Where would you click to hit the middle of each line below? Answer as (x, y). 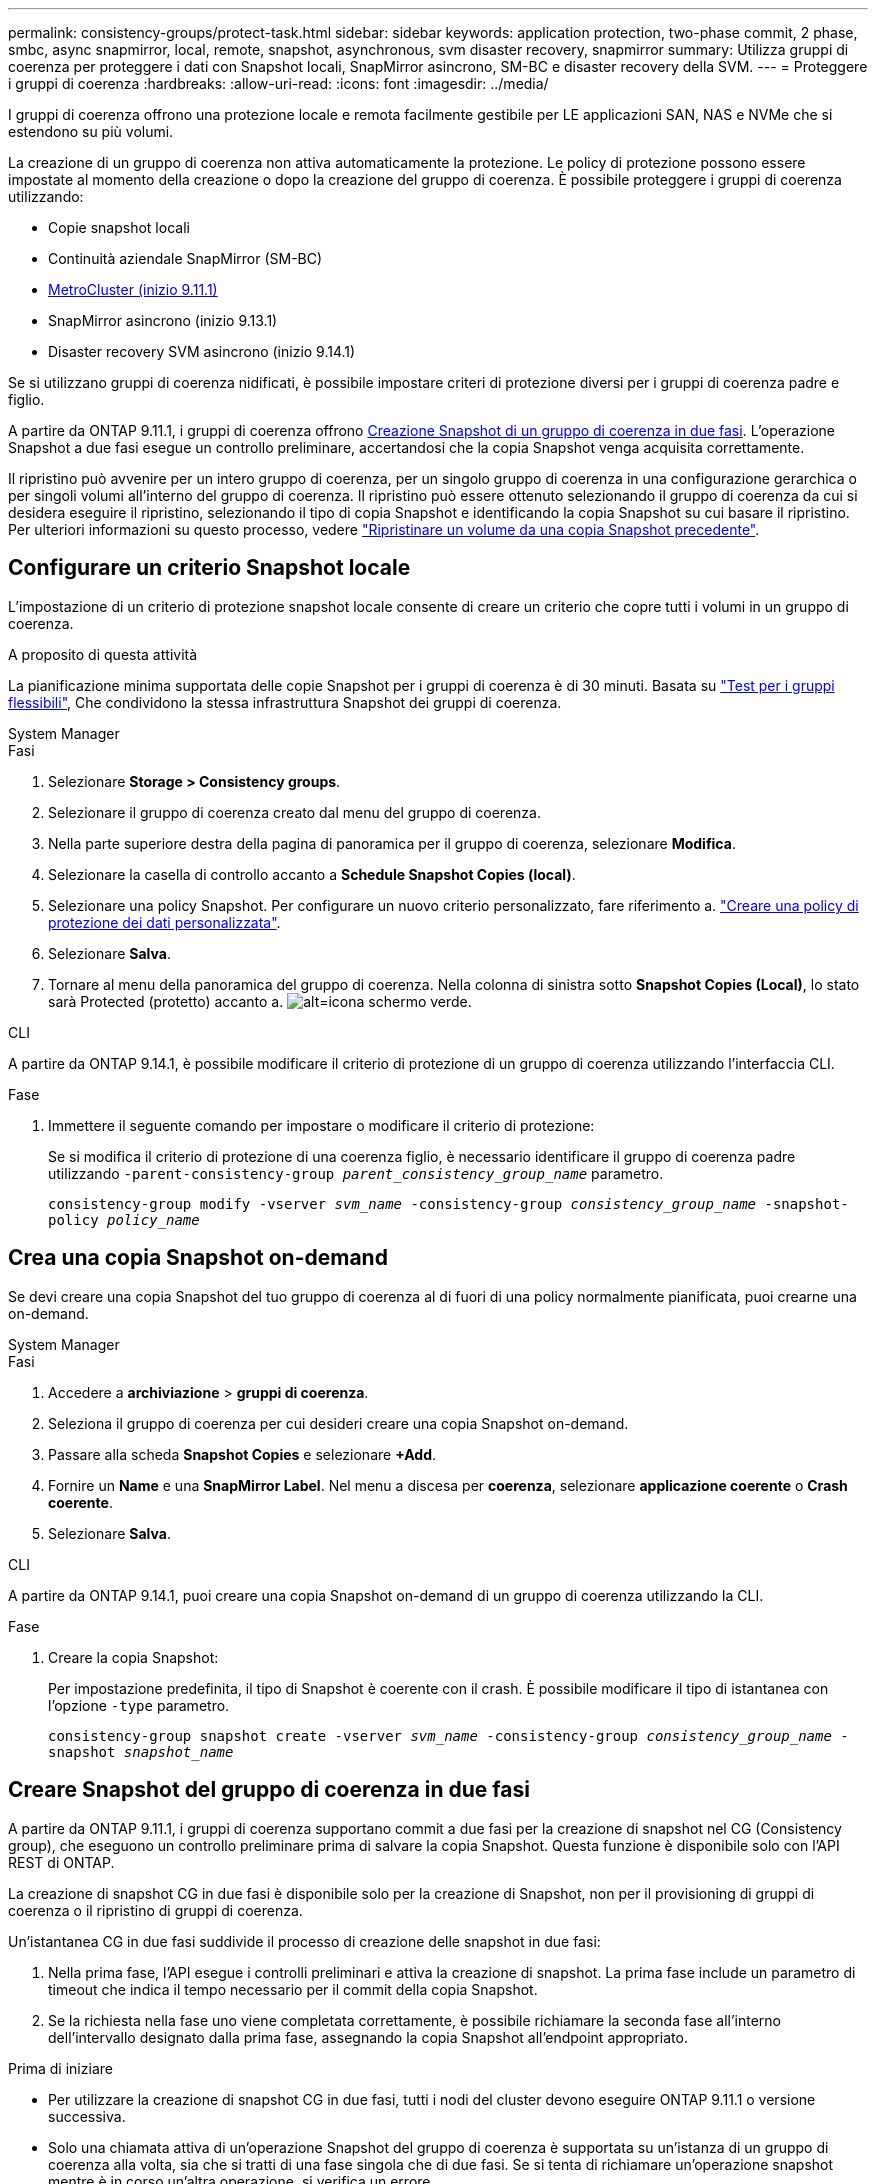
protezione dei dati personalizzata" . (164, 922)
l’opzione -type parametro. (139, 1705)
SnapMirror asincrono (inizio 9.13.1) (163, 320)
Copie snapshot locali (119, 227)
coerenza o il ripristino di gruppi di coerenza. (155, 1910)
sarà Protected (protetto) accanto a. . (260, 1001)
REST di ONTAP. (61, 1862)
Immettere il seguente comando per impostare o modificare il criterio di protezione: (321, 1125)
